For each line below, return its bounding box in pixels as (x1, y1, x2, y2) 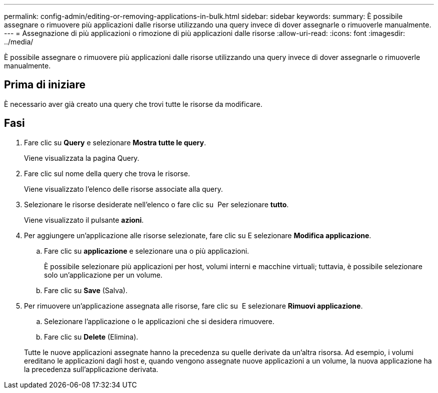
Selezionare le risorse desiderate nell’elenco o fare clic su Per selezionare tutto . (24, 200, 289, 209)
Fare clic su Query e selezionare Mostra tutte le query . (24, 138, 206, 147)
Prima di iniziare (4, 78, 86, 91)
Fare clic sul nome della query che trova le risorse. (24, 169, 190, 178)
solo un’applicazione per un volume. (44, 270, 162, 279)
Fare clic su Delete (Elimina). (44, 332, 138, 341)
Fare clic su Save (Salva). (44, 286, 127, 295)
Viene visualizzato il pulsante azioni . (24, 215, 144, 224)
